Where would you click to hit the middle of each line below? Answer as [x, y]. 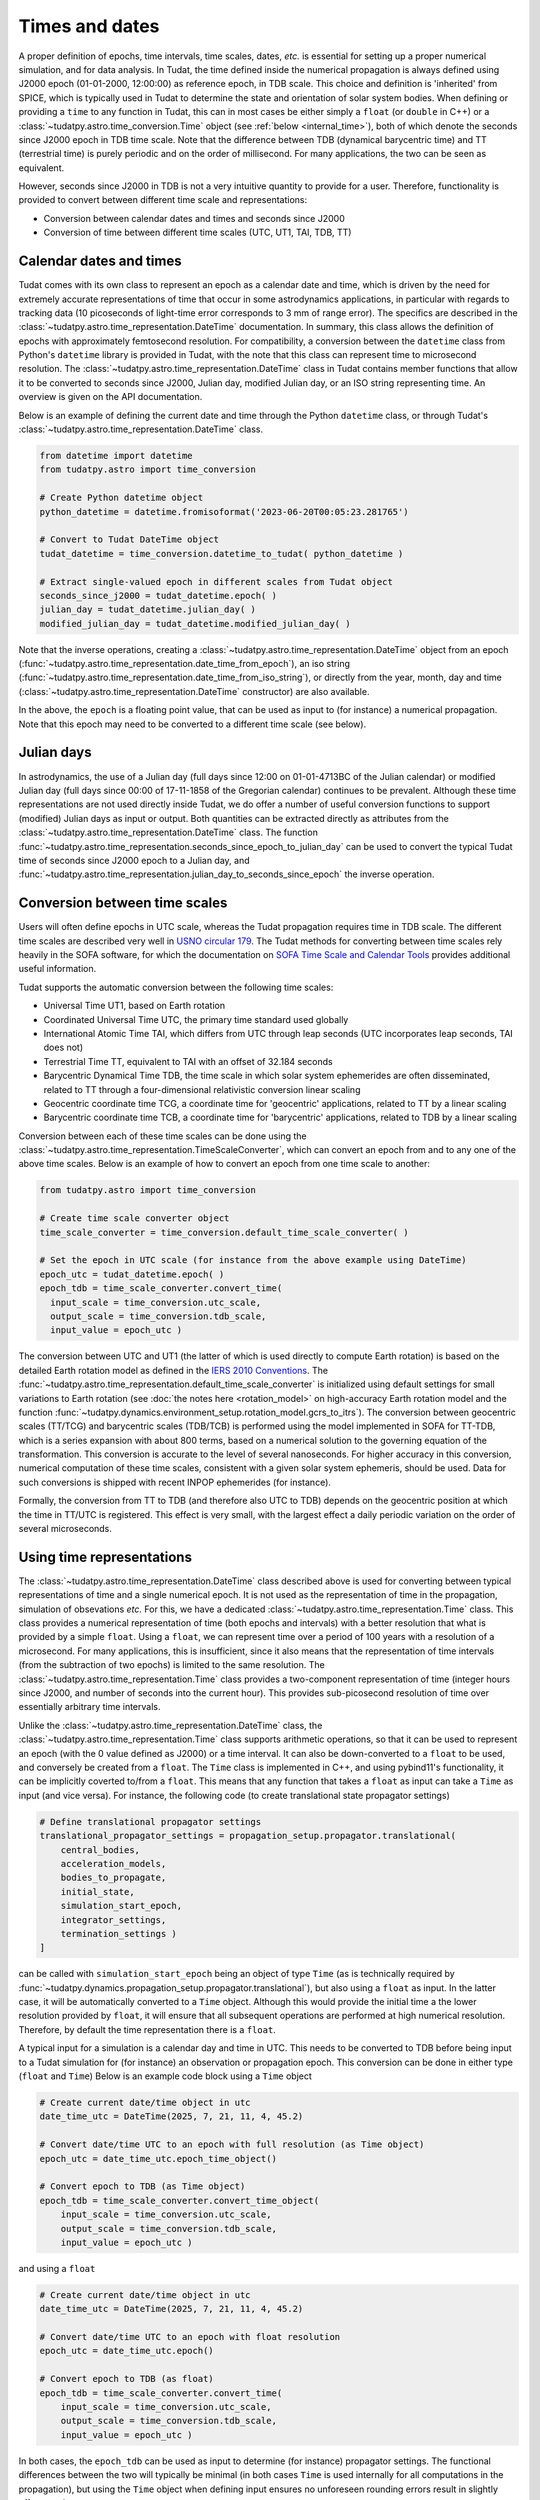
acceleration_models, [113, 1863]
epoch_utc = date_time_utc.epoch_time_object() [158, 2158]
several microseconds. [65, 1529]
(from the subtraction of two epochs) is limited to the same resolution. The [171, 1665]
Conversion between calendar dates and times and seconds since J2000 [194, 218]
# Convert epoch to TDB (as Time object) [142, 2186]
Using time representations [105, 1556]
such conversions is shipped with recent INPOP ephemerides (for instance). [175, 1482]
